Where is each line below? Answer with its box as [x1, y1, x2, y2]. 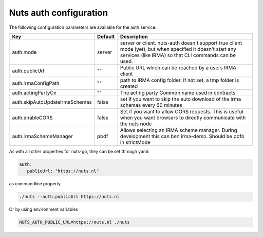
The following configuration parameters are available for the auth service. [9, 24, 157, 30]
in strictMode [120, 139, 150, 146]
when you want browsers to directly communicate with [120, 114, 246, 121]
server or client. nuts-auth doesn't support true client [120, 39, 242, 46]
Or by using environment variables [9, 206, 78, 212]
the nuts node [120, 120, 152, 127]
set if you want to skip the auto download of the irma [120, 96, 241, 102]
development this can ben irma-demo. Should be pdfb [120, 133, 244, 139]
